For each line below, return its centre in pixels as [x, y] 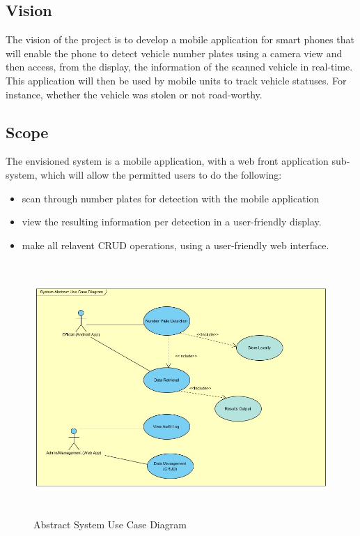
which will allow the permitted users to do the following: [161, 174]
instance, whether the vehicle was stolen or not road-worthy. [134, 94]
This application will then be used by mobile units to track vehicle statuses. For [176, 80]
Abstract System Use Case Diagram [110, 524]
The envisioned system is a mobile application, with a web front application [167, 161]
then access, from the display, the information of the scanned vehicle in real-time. [179, 67]
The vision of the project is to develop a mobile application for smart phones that [180, 39]
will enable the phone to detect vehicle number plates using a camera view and [174, 53]
